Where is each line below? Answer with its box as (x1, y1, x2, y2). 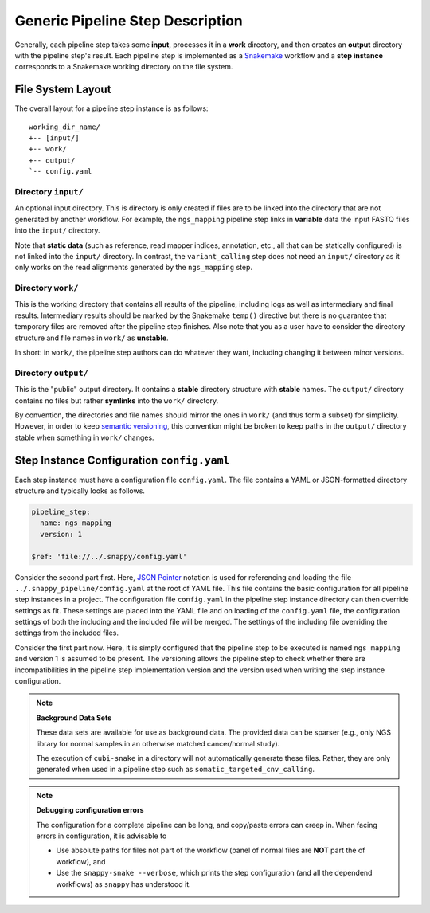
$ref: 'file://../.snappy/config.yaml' (31, 552, 187, 561)
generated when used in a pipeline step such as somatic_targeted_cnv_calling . (36, 765, 315, 774)
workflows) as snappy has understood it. (56, 879, 191, 888)
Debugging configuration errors (36, 805, 144, 815)
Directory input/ (14, 186, 84, 197)
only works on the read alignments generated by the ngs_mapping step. (14, 263, 253, 272)
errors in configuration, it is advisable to (36, 831, 167, 841)
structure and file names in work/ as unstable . (14, 333, 169, 343)
